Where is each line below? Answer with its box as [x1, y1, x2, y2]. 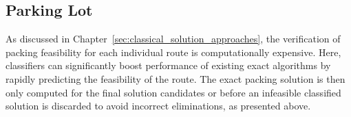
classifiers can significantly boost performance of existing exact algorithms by [6, 58, 331, 73]
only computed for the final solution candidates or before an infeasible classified [6, 85, 341, 99]
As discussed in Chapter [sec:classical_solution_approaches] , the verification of [6, 31, 341, 46]
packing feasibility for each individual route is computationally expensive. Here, [6, 44, 341, 59]
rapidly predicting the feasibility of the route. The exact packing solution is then [6, 71, 345, 86]
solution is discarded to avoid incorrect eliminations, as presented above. [6, 99, 311, 113]
